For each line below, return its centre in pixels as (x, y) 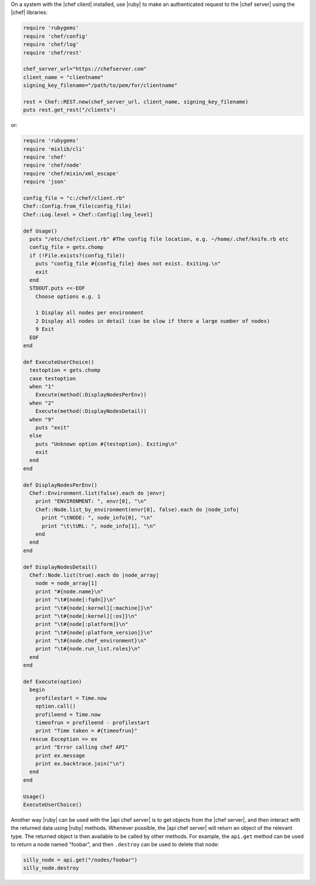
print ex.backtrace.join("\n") (80, 763)
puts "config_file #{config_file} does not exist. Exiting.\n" (128, 264)
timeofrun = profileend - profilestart (93, 722)
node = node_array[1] (66, 583)
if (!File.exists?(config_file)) (77, 255)
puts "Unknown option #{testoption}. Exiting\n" (107, 444)
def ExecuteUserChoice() (59, 362)
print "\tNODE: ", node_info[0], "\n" (97, 518)
